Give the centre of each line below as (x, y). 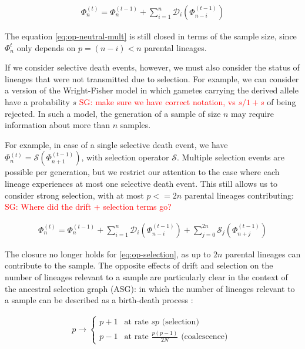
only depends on (46, 47)
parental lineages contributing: (239, 195)
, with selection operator (125, 157)
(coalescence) (205, 337)
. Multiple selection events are (230, 157)
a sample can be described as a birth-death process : (99, 300)
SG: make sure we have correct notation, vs (157, 102)
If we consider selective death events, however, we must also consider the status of (152, 67)
